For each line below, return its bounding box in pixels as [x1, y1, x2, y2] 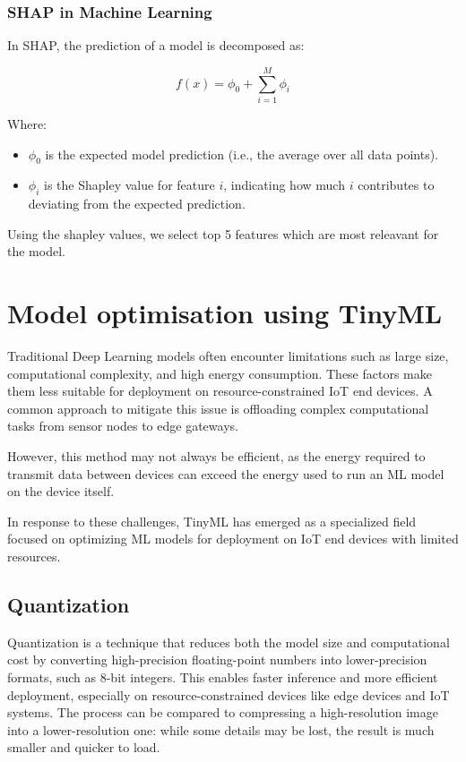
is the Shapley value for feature [43, 176, 215, 194]
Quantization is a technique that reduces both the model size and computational [7, 632, 450, 651]
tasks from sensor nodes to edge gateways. [7, 416, 238, 435]
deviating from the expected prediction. [28, 194, 246, 213]
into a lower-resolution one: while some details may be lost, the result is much [7, 720, 435, 739]
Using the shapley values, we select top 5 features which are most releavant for [7, 224, 439, 243]
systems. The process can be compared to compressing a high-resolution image [7, 703, 438, 722]
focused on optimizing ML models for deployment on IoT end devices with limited [7, 529, 459, 548]
